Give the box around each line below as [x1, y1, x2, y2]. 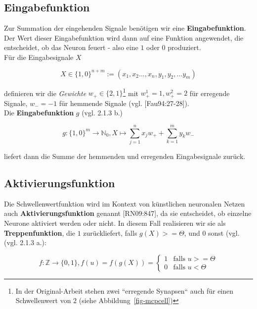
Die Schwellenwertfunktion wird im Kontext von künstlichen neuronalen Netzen [4, 198, 245, 208]
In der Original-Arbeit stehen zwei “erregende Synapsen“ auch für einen [15, 285, 234, 296]
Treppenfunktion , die [4, 227, 76, 238]
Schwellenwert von [15, 295, 71, 306]
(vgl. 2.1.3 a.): [4, 237, 46, 248]
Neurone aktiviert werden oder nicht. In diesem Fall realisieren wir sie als [4, 217, 226, 228]
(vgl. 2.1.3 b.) [82, 107, 123, 118]
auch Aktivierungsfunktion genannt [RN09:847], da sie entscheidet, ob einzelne [4, 208, 252, 218]
